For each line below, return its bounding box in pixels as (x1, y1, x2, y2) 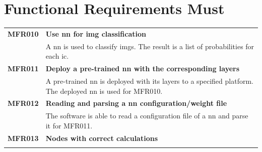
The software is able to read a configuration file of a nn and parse (45, 110, 248, 121)
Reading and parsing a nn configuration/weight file (45, 98, 227, 108)
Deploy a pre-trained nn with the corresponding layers (45, 63, 240, 74)
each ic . (45, 51, 69, 61)
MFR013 (8, 132, 39, 143)
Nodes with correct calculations (45, 132, 158, 143)
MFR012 (8, 98, 39, 108)
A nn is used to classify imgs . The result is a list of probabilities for (45, 41, 254, 51)
